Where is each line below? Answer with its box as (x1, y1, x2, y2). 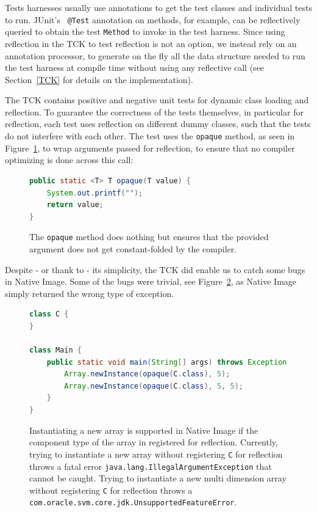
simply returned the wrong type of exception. (5, 287, 174, 299)
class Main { (29, 346, 82, 355)
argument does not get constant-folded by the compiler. (29, 242, 237, 255)
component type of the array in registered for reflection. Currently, (29, 436, 278, 448)
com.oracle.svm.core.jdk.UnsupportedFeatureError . (29, 496, 237, 508)
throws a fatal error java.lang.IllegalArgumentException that (29, 459, 272, 472)
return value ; (46, 200, 104, 210)
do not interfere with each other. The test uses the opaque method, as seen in (5, 130, 295, 142)
